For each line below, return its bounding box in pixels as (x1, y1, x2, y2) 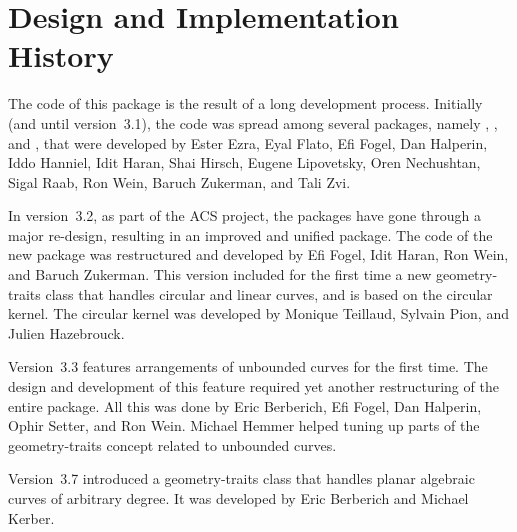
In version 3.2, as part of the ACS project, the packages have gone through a (8, 205, 481, 226)
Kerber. (8, 507, 55, 528)
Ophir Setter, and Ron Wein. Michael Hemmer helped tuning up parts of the (8, 415, 480, 436)
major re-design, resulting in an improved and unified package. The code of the (8, 224, 493, 245)
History (8, 35, 114, 76)
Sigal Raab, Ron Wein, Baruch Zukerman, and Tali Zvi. (8, 171, 351, 192)
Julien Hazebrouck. (8, 322, 125, 343)
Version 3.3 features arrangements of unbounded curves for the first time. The (8, 356, 488, 377)
